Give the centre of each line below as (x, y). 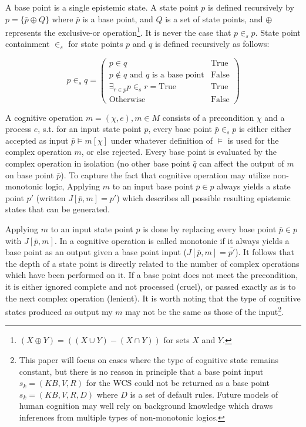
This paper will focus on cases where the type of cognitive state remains (149, 360)
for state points (96, 44)
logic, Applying (73, 186)
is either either (265, 129)
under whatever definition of (162, 140)
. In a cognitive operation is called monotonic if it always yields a (172, 240)
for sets (176, 340)
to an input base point (153, 186)
